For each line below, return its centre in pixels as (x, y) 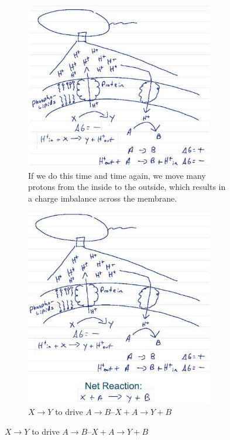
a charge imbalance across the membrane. (103, 198)
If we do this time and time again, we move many (117, 175)
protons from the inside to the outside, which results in (127, 187)
